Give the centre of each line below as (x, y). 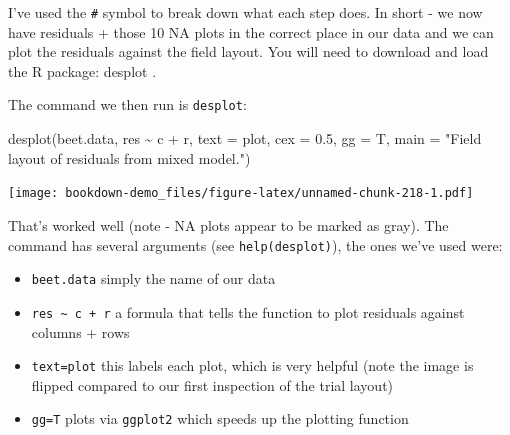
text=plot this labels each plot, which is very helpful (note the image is (252, 365)
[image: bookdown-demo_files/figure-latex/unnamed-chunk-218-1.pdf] (241, 193)
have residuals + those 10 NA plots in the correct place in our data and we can (251, 31)
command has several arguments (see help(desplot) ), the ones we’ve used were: (255, 244)
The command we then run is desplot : (127, 104)
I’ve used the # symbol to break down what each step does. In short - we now (245, 12)
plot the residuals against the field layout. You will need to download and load (248, 51)
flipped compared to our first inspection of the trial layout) (212, 384)
